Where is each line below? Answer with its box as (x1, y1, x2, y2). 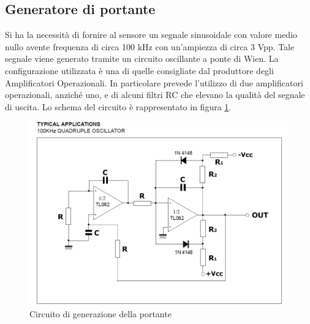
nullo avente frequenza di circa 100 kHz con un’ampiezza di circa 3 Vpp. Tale (5, 40, 295, 53)
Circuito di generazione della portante (29, 307, 172, 320)
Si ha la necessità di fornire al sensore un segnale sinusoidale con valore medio (5, 28, 298, 41)
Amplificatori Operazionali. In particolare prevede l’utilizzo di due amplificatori (5, 76, 303, 89)
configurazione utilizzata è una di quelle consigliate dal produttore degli (5, 64, 274, 77)
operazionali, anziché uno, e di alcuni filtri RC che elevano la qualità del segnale (5, 88, 305, 101)
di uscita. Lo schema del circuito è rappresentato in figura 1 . (5, 100, 232, 113)
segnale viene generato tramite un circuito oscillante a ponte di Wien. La (5, 52, 279, 65)
